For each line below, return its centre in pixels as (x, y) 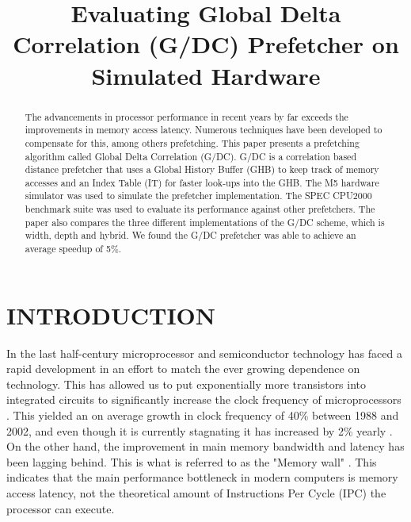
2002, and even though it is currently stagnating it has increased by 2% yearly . (200, 430)
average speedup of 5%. (73, 249)
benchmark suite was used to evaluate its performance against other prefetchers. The (200, 209)
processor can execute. (61, 508)
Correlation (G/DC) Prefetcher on (206, 44)
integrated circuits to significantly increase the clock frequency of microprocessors (204, 399)
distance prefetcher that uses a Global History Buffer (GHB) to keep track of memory (202, 169)
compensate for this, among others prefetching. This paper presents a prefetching (192, 142)
